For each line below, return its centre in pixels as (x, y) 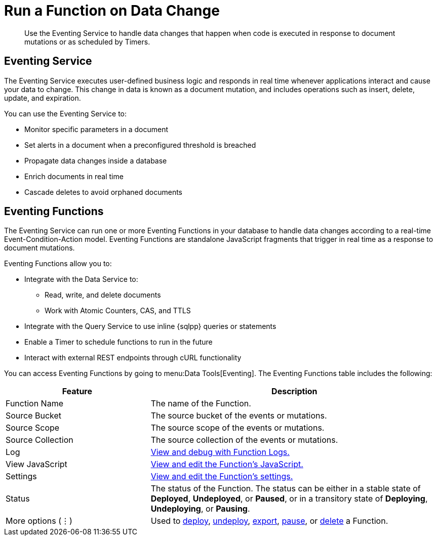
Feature (77, 391)
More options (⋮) (39, 521)
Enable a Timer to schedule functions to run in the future (118, 342)
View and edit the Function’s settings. (222, 476)
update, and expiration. (43, 98)
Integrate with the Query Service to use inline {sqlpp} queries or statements (150, 326)
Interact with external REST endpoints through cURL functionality (133, 358)
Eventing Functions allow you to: (58, 264)
